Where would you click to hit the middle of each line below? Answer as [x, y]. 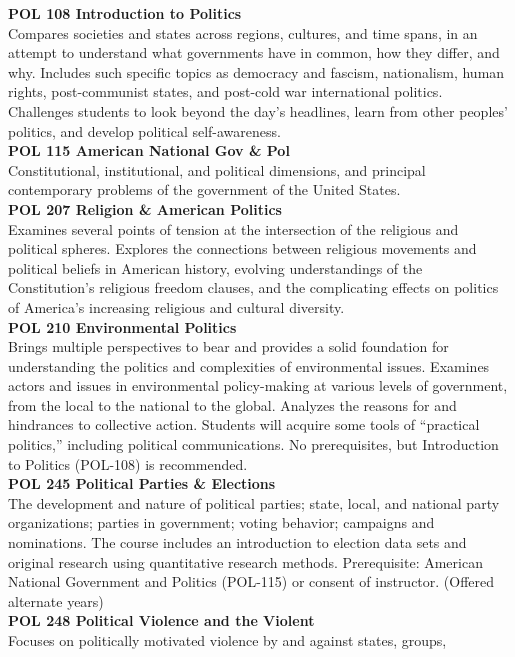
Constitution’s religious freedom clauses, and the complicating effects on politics [253, 287]
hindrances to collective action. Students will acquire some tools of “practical [244, 424]
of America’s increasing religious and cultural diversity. [176, 306]
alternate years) [56, 600]
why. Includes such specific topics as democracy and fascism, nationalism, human [256, 71]
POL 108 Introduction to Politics [125, 13]
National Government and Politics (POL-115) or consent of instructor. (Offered [251, 581]
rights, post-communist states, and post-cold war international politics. [225, 91]
